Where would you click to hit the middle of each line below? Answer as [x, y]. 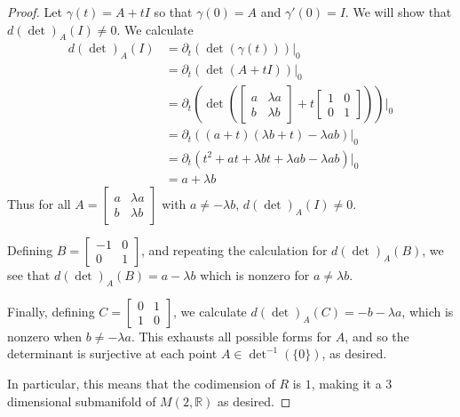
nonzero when [45, 336]
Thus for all [39, 203]
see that [29, 274]
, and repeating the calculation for [234, 249]
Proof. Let [35, 12]
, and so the [377, 336]
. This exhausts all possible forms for [231, 336]
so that [173, 12]
